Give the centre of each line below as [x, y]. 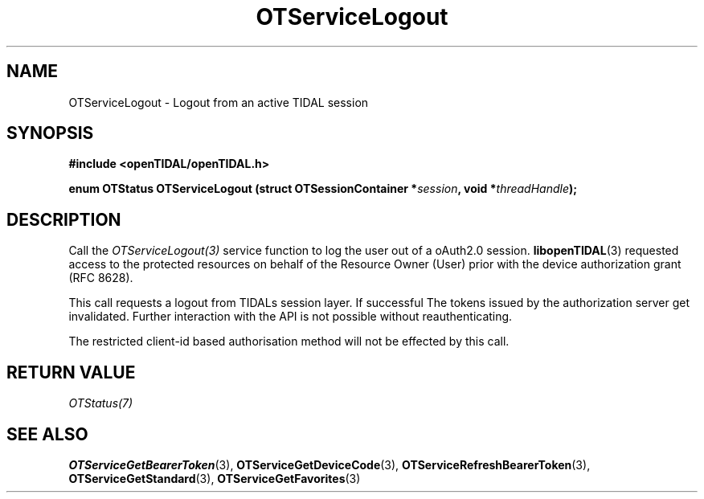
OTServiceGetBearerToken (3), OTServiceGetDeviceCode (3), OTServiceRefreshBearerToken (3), [329, 464]
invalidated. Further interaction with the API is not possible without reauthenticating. [291, 317]
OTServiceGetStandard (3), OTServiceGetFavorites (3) [215, 478]
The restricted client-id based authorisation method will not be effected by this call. [289, 342]
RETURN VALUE [71, 372]
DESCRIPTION [64, 219]
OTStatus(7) [101, 403]
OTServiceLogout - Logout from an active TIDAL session [219, 102]
